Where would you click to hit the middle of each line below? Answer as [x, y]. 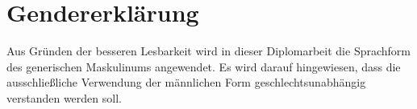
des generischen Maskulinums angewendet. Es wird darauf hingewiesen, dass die [204, 66]
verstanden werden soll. [64, 97]
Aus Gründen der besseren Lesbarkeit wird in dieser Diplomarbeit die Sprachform [208, 51]
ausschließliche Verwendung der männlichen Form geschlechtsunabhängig [186, 82]
